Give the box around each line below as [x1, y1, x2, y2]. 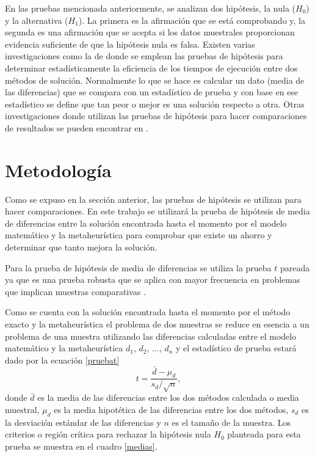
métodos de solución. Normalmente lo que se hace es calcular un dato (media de [5, 73, 305, 86]
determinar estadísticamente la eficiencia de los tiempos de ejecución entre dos [5, 61, 298, 74]
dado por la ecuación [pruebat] [5, 353, 120, 366]
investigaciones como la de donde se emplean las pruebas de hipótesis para [5, 49, 283, 62]
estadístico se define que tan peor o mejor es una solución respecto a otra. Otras [5, 97, 305, 110]
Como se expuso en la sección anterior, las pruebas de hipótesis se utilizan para [5, 192, 302, 205]
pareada [280, 261, 310, 274]
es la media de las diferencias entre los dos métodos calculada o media [37, 391, 299, 404]
